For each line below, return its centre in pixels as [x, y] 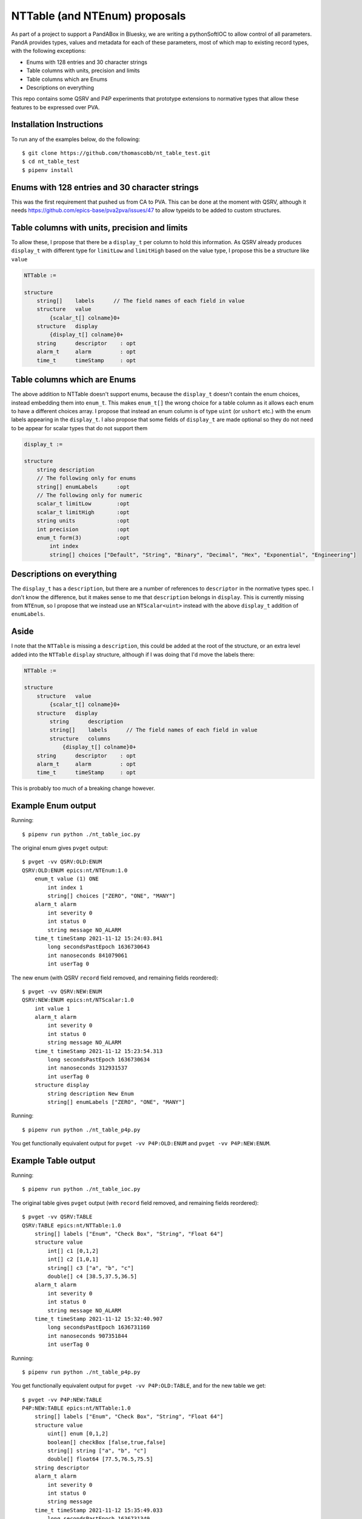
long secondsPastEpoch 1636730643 [99, 947]
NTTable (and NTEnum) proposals [99, 16]
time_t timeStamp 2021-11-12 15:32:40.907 [99, 1319]
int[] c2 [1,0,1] [73, 1260]
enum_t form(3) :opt [83, 537]
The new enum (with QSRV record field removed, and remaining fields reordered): [115, 978]
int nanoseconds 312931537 [88, 1068]
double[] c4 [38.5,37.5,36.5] [92, 1276]
